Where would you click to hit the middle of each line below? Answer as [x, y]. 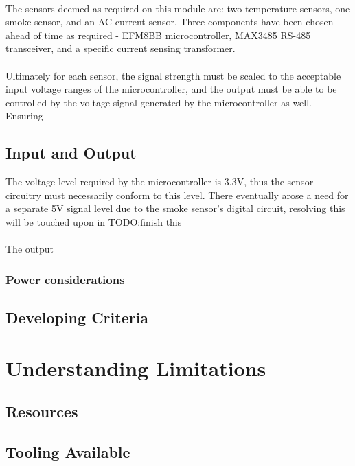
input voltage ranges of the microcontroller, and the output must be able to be [171, 89]
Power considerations [65, 279]
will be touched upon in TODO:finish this [94, 221]
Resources [42, 411]
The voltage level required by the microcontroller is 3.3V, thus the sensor [160, 182]
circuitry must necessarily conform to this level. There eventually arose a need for [177, 195]
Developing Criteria [77, 317]
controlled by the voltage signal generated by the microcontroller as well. [159, 102]
